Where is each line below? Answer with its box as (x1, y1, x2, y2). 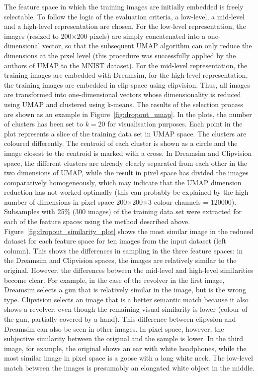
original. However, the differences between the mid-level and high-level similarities (4, 265, 254, 275)
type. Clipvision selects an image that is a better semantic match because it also (4, 294, 249, 304)
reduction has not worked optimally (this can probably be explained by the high (4, 187, 249, 197)
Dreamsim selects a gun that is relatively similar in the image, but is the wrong (4, 284, 246, 295)
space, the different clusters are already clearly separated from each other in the (4, 157, 248, 168)
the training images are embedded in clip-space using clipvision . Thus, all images (4, 79, 250, 90)
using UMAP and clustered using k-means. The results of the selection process (4, 99, 243, 109)
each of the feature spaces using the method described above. (4, 216, 190, 227)
